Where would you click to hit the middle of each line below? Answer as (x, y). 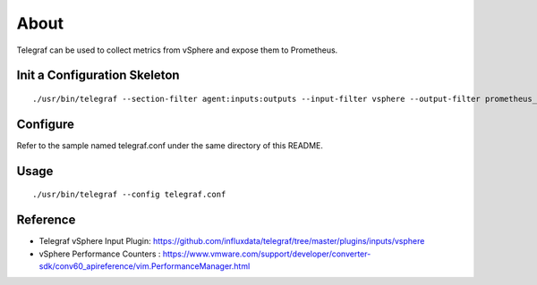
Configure (46, 124)
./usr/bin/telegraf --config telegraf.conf (129, 195)
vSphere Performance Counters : (100, 254)
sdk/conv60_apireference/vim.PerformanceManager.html (145, 266)
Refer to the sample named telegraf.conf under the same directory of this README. (170, 145)
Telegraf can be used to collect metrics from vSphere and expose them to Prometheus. (177, 50)
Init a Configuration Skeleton (98, 75)
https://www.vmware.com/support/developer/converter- (267, 254)
